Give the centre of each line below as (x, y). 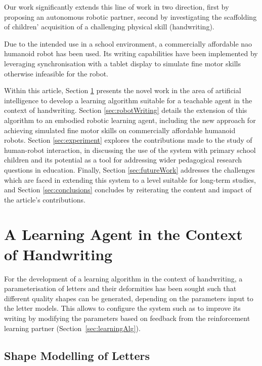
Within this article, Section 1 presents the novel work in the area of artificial (123, 90)
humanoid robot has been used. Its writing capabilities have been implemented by (131, 53)
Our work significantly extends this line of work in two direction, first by (117, 7)
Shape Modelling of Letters (77, 355)
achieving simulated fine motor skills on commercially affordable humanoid (120, 130)
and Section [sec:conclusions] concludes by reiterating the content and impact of (128, 190)
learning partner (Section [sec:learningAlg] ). (72, 328)
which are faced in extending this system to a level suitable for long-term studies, (130, 179)
